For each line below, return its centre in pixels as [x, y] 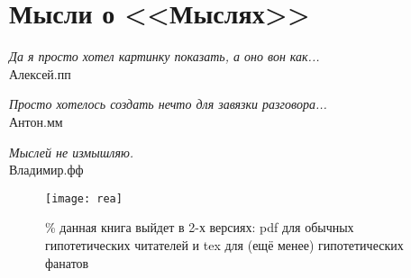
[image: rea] [84, 198]
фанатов [67, 262]
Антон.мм [36, 121]
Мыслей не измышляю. [72, 152]
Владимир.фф [46, 170]
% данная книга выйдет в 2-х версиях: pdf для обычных [200, 227]
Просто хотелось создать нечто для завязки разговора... [168, 104]
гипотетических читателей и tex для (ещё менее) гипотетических [224, 244]
